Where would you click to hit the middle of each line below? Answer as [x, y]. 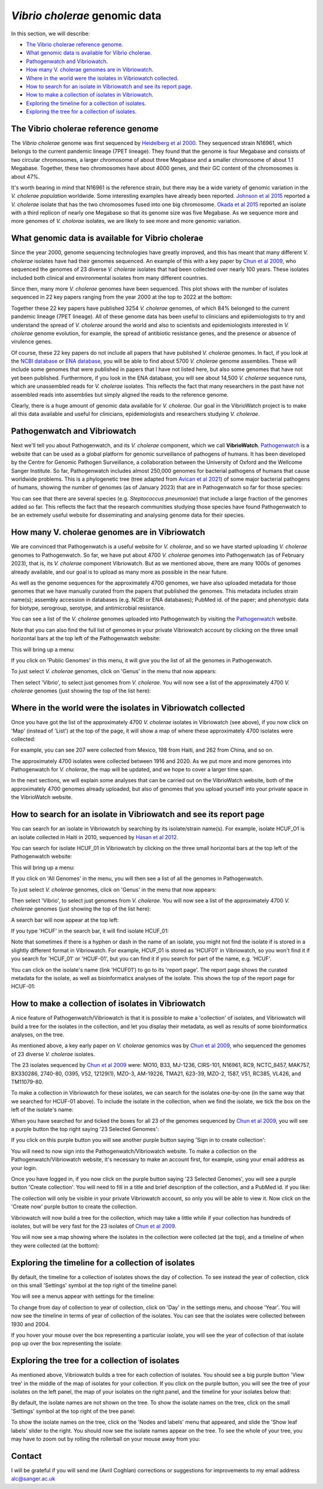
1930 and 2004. [31, 1324]
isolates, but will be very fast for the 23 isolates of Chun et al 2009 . [94, 1226]
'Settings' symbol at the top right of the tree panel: [73, 1411]
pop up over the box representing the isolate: [67, 1343]
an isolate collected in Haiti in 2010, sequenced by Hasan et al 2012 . [95, 837]
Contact [26, 1456]
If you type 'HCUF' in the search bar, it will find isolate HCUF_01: [90, 931]
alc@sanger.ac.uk [33, 1479]
